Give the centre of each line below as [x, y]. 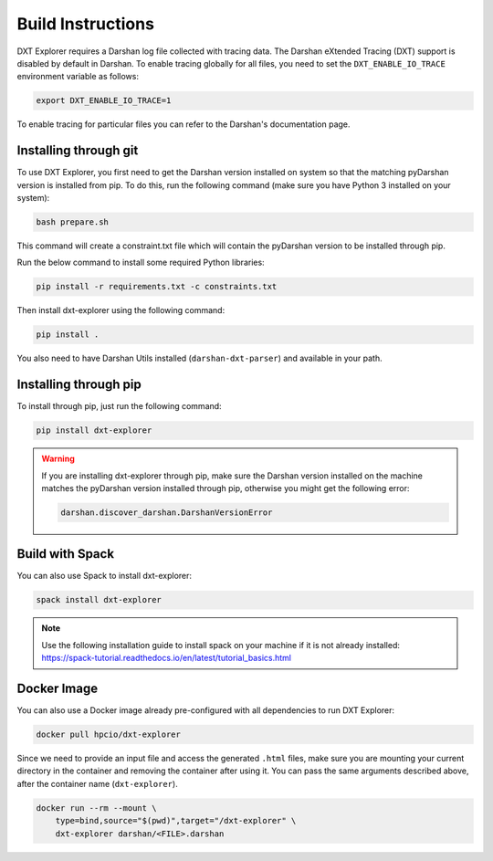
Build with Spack [65, 554]
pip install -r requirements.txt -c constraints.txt [157, 287]
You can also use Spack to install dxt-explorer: [104, 576]
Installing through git [78, 151]
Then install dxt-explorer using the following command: [121, 310]
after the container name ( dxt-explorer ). [97, 783]
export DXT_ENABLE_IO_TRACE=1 [104, 101]
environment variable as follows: [78, 77]
